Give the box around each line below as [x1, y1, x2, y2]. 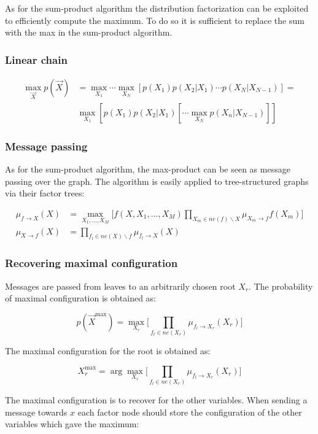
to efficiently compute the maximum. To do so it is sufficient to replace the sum [5, 14, 304, 26]
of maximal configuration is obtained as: [5, 292, 156, 304]
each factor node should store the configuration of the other [77, 405, 302, 418]
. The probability [249, 279, 313, 292]
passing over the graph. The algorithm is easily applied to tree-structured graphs [5, 174, 309, 187]
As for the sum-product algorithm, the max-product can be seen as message [5, 163, 290, 176]
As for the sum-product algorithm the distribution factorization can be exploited [5, 2, 309, 14]
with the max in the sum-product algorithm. [5, 26, 173, 39]
